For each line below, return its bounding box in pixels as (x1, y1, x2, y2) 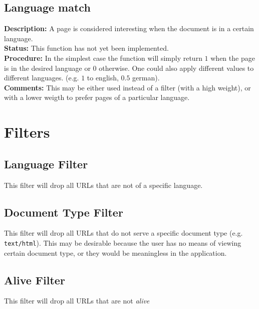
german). (132, 72, 160, 83)
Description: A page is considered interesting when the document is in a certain (4, 23, 254, 34)
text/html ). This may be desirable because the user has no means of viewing (4, 237, 241, 248)
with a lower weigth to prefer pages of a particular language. (4, 92, 190, 102)
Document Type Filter (4, 204, 123, 220)
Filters (4, 122, 50, 142)
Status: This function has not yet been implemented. (4, 43, 169, 53)
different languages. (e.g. (4, 72, 79, 83)
